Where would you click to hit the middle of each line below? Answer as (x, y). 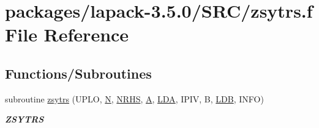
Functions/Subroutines (78, 73)
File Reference (67, 34)
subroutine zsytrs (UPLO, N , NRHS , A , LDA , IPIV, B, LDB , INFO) (134, 98)
